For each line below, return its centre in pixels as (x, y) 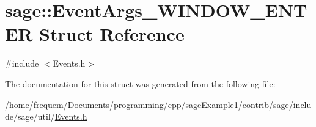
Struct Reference (112, 34)
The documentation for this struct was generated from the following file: (140, 83)
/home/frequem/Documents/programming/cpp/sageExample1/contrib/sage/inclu (158, 104)
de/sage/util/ (30, 116)
